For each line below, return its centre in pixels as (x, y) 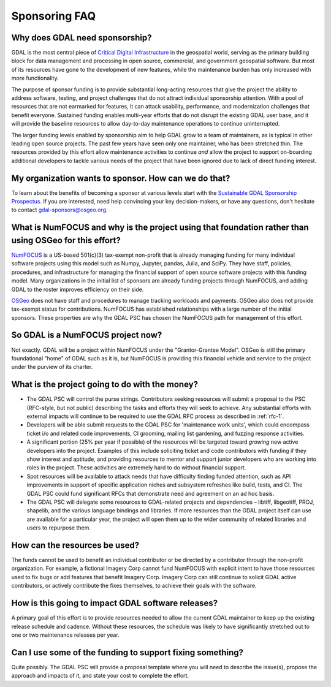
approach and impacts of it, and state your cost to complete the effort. (100, 676)
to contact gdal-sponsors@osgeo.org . (59, 210)
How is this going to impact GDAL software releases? (115, 603)
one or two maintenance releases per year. (65, 635)
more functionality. (35, 78)
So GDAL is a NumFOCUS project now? (87, 335)
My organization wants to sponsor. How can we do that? (121, 178)
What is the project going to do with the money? (105, 385)
